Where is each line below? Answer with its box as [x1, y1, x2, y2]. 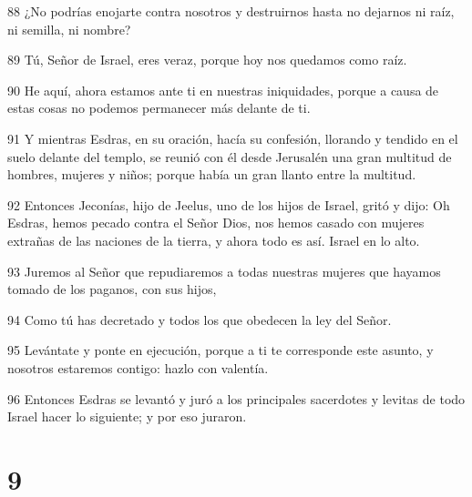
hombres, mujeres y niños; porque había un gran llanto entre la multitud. [7, 165, 416, 184]
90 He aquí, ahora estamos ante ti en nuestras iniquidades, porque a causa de [7, 80, 439, 99]
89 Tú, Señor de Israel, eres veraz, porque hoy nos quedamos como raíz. [7, 50, 407, 69]
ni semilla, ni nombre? [7, 19, 131, 38]
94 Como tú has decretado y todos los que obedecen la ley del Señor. [7, 309, 392, 329]
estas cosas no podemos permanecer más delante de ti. [7, 98, 311, 117]
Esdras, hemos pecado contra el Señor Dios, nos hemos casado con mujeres [7, 213, 425, 232]
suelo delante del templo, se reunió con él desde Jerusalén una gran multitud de [7, 147, 452, 166]
